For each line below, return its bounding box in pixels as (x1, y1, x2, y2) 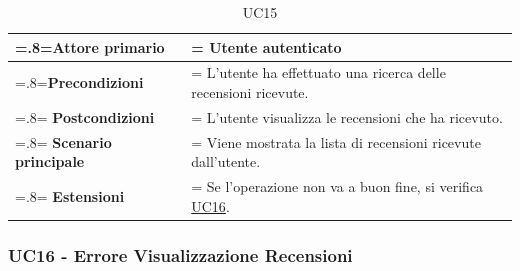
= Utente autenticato (191, 36, 342, 57)
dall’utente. (191, 151, 261, 172)
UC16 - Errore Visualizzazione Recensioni (8, 242, 353, 267)
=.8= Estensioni (15, 185, 125, 206)
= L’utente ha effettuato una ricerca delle (191, 62, 446, 83)
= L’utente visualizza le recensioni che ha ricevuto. (191, 106, 503, 127)
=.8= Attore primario (15, 36, 165, 57)
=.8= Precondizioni (15, 72, 144, 93)
